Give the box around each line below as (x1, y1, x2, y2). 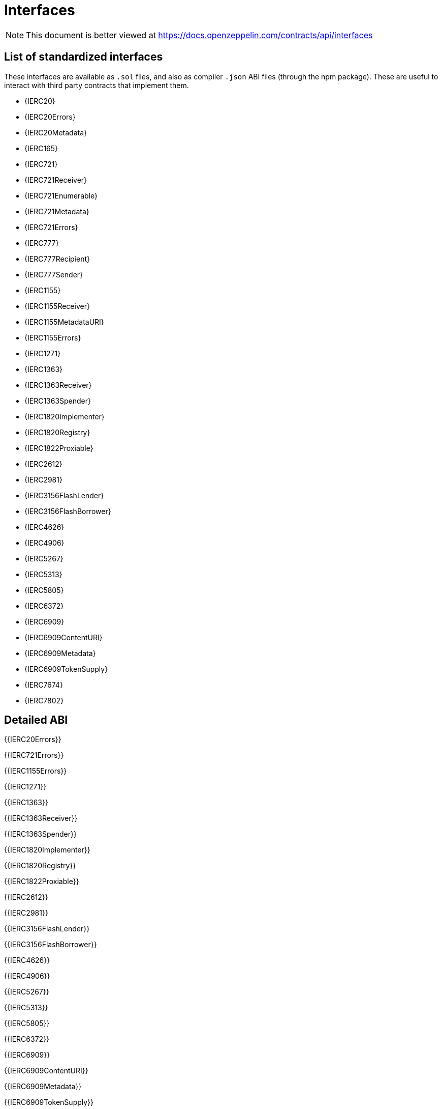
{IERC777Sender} (24, 270, 83, 279)
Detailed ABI (4, 714, 68, 727)
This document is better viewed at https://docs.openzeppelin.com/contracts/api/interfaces (26, 30, 373, 40)
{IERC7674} (24, 680, 63, 689)
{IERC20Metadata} (24, 128, 87, 137)
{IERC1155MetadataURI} (24, 317, 104, 326)
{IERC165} (24, 144, 58, 153)
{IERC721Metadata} (24, 207, 89, 216)
